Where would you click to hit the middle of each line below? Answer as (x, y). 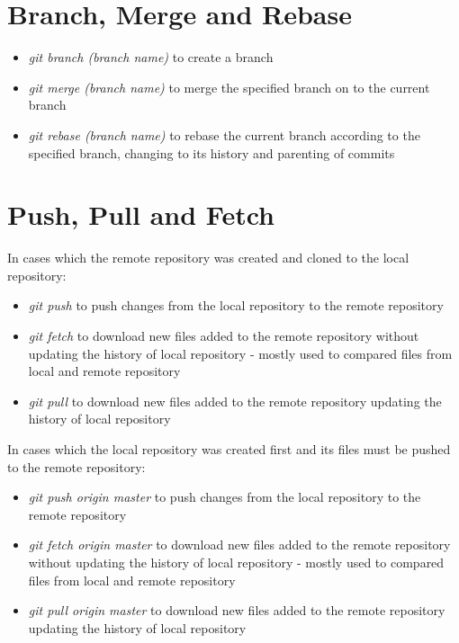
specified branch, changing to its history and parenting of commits (211, 152)
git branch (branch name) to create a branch (151, 57)
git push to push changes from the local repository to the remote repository (236, 305)
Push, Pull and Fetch (141, 214)
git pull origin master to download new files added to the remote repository (237, 610)
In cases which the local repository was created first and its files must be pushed (229, 448)
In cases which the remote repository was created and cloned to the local (208, 258)
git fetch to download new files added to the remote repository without (224, 335)
